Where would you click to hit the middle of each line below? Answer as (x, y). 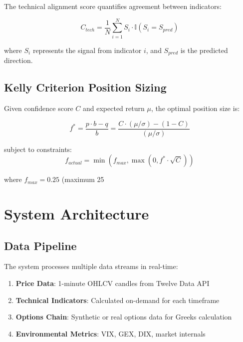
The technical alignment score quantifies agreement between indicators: (113, 6)
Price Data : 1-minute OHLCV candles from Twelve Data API (113, 283)
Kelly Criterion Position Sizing (85, 87)
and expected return (114, 108)
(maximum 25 (83, 179)
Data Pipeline (40, 245)
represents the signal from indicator (87, 50)
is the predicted (204, 50)
